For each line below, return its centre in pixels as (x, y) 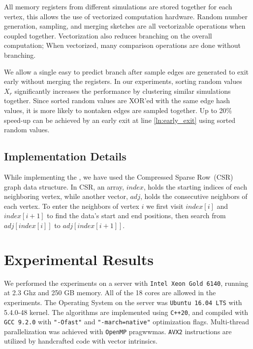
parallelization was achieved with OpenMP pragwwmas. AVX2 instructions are (118, 331)
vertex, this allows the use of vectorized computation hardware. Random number (126, 16)
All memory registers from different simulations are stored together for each (118, 6)
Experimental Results (79, 259)
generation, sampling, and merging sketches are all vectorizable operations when (125, 26)
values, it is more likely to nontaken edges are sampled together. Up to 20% (118, 110)
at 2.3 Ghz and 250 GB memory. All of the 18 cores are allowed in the (110, 292)
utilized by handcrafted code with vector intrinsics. (81, 341)
